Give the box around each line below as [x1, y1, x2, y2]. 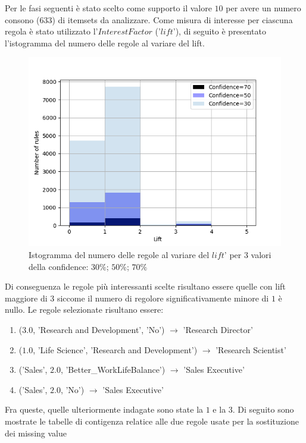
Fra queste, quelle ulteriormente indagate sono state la [5, 403, 204, 416]
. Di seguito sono [232, 403, 294, 416]
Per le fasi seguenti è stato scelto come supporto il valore [5, 2, 212, 14]
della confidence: [29, 260, 89, 272]
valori [251, 248, 271, 260]
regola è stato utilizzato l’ [5, 25, 98, 37]
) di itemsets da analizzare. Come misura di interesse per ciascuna [52, 13, 293, 26]
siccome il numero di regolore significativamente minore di [57, 291, 269, 304]
